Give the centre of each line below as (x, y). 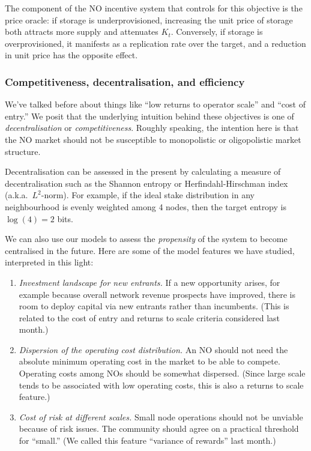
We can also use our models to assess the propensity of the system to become (146, 239)
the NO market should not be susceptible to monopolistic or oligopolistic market (153, 139)
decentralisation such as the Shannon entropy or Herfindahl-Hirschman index (146, 183)
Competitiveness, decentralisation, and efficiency (125, 81)
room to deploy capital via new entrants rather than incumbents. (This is (154, 306)
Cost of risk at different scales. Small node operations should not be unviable (161, 416)
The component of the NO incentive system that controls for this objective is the (154, 8)
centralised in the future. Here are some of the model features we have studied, (150, 250)
